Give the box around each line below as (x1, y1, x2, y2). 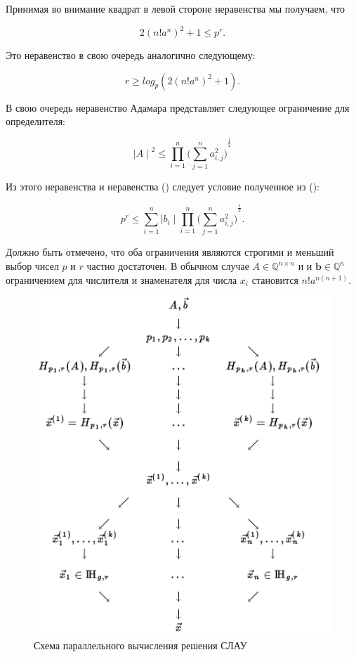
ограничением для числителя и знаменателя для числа (6, 272, 237, 287)
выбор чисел (6, 259, 59, 273)
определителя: (6, 114, 65, 129)
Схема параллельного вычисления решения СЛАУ (34, 637, 247, 652)
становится (251, 272, 298, 287)
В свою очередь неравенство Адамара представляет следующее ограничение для (6, 100, 350, 115)
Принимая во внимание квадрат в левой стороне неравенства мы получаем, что (6, 1, 345, 15)
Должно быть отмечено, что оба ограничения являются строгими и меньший (6, 245, 334, 259)
